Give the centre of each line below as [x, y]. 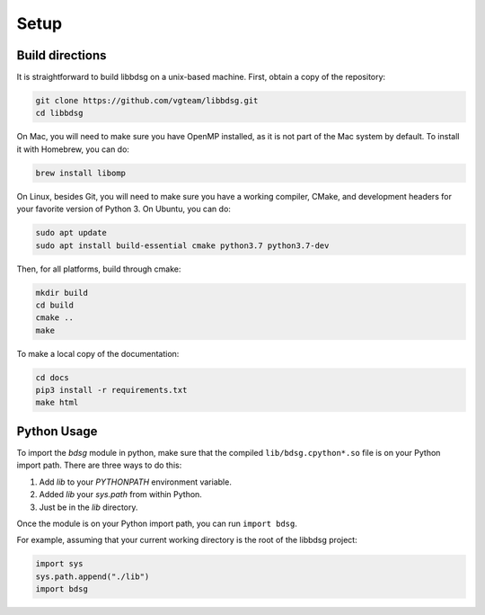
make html [57, 403]
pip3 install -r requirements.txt [111, 390]
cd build [55, 305]
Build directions [62, 55]
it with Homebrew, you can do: [73, 149]
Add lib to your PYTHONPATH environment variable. [136, 482]
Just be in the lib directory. [88, 507]
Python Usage [57, 431]
